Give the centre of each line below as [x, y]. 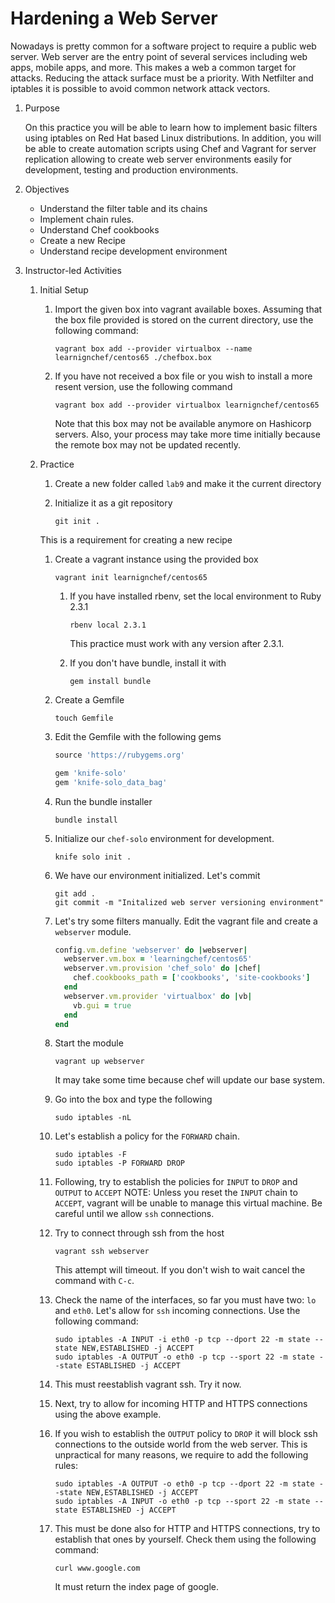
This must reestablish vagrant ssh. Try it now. [148, 1384]
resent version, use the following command [143, 386]
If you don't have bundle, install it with [148, 663]
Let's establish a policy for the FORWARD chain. [147, 1136]
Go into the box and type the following [133, 1099]
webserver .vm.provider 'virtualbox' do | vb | [158, 996]
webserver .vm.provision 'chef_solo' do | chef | [162, 968]
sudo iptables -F [90, 1155]
